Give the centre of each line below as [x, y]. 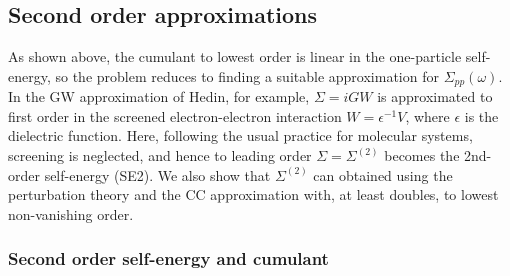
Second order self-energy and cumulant [168, 258]
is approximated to [435, 96]
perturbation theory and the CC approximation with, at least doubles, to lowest [253, 194]
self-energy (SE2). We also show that [157, 174]
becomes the [422, 155]
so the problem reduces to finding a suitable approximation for [247, 75]
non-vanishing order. [71, 213]
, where [427, 115]
